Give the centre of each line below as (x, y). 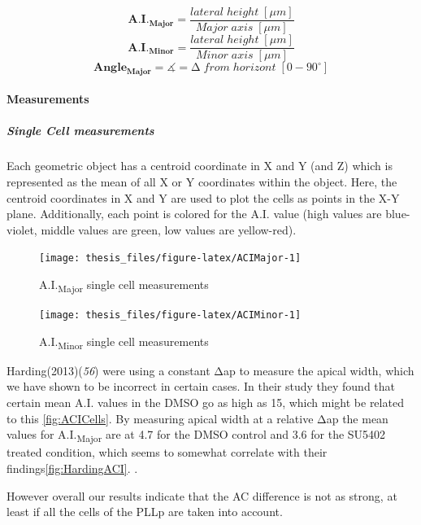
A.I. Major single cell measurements (124, 285)
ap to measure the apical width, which (319, 370)
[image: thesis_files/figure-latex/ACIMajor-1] (170, 258)
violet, (22, 229)
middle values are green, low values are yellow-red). (169, 229)
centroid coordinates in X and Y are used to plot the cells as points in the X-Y (203, 197)
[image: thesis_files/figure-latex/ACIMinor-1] (170, 315)
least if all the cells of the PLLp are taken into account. (145, 512)
